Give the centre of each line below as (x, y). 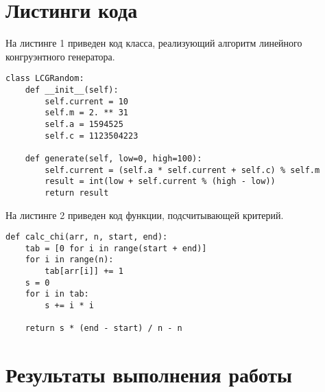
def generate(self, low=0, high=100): (113, 158)
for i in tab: (57, 294)
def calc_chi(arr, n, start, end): (87, 237)
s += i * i (69, 306)
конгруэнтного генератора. (60, 56)
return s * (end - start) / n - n (104, 328)
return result (77, 193)
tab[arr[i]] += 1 (84, 272)
